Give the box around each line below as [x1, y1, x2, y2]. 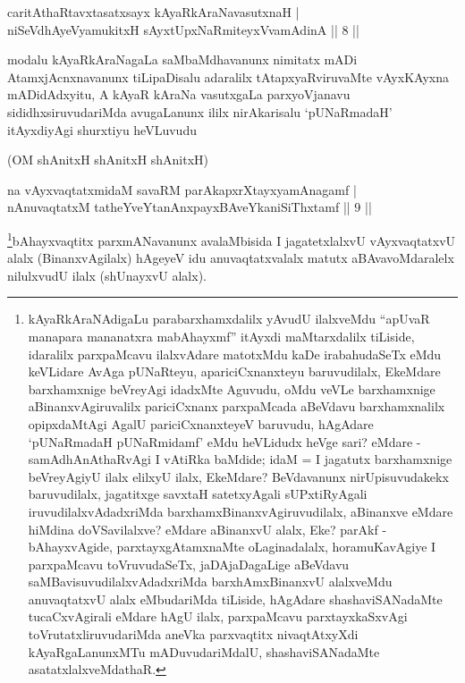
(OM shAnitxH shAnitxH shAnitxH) [7, 150, 209, 169]
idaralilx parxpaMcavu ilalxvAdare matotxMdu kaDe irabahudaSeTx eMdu [28, 344, 442, 363]
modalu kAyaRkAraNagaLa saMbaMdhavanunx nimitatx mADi [7, 50, 358, 69]
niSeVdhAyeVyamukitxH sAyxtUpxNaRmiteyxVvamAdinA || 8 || [7, 20, 359, 38]
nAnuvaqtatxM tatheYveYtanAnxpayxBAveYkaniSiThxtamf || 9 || [7, 198, 372, 216]
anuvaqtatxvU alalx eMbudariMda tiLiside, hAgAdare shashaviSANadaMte [28, 589, 443, 608]
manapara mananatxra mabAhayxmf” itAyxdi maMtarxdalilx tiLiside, [28, 326, 415, 345]
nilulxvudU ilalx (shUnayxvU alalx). [7, 266, 207, 284]
